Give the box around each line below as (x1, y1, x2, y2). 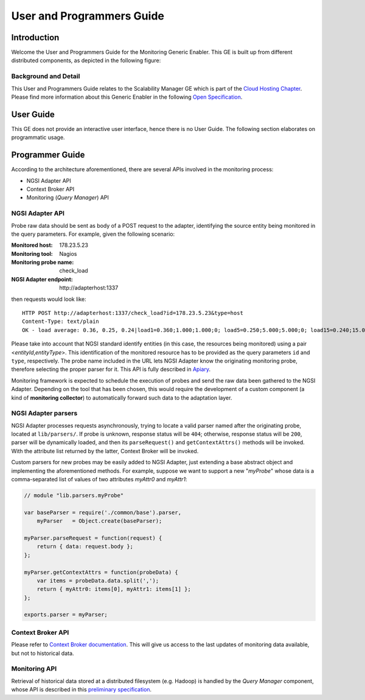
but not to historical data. (11, 649, 74, 657)
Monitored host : (11, 241, 53, 249)
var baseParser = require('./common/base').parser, (24, 509, 182, 516)
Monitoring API (11, 665, 57, 673)
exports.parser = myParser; (24, 611, 108, 618)
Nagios (59, 250, 77, 257)
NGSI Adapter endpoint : (11, 275, 73, 283)
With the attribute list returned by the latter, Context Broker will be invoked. (11, 447, 199, 454)
